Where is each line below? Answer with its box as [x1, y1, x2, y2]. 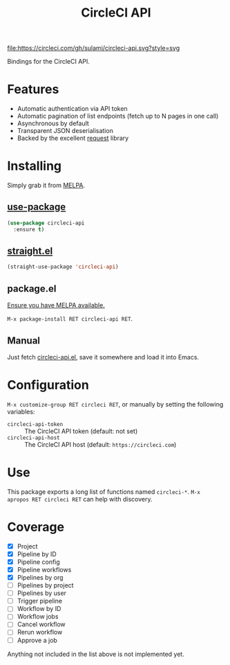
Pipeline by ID [17, 549, 57, 558]
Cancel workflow [17, 620, 66, 628]
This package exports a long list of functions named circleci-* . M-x [7, 487, 200, 496]
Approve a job [17, 636, 57, 644]
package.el [7, 283, 57, 294]
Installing [7, 158, 62, 174]
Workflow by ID [17, 605, 61, 613]
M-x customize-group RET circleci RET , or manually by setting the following [7, 400, 224, 408]
